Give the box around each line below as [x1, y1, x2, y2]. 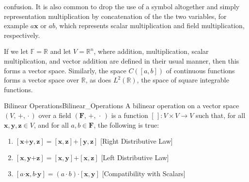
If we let [4, 46, 29, 56]
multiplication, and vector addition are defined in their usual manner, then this [4, 55, 239, 66]
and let [50, 46, 71, 56]
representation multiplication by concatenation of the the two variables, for [4, 11, 227, 21]
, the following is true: [93, 119, 159, 130]
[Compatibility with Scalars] [102, 168, 186, 179]
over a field [38, 110, 71, 120]
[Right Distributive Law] [100, 136, 173, 146]
